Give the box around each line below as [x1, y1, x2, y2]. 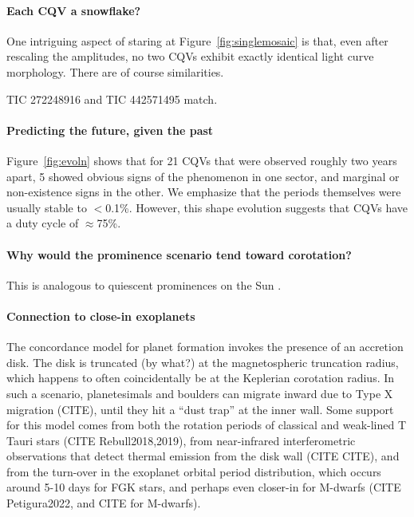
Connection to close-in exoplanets [6, 307, 195, 324]
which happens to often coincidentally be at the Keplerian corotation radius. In [6, 369, 395, 386]
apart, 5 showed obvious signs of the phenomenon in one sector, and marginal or [6, 168, 400, 184]
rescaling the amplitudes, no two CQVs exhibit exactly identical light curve [6, 48, 374, 65]
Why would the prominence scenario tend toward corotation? [6, 246, 352, 262]
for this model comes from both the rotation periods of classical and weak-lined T [6, 416, 407, 433]
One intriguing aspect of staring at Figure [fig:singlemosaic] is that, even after [6, 32, 388, 49]
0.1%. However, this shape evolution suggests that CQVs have [105, 199, 408, 215]
